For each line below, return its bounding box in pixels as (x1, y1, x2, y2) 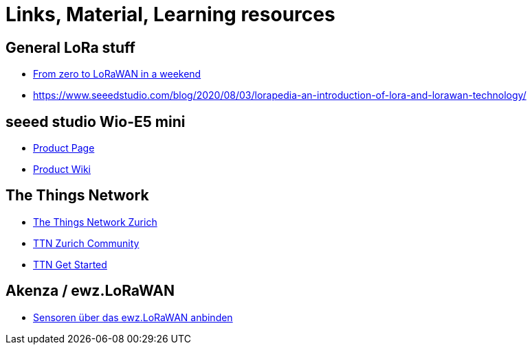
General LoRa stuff (5, 38, 135, 56)
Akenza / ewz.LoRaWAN (5, 282, 175, 300)
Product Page (33, 142, 95, 154)
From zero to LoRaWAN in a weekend (33, 68, 201, 80)
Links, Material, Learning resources (5, 3, 335, 26)
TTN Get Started (33, 258, 107, 270)
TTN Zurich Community (33, 237, 140, 249)
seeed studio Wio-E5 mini (5, 113, 186, 130)
